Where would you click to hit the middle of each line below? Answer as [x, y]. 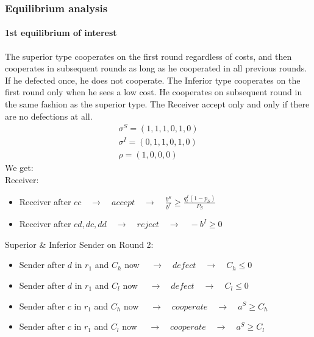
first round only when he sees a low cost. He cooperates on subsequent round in [154, 92]
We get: [19, 168]
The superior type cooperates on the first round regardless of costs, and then [148, 56]
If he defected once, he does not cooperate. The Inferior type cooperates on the [153, 80]
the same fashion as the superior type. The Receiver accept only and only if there [157, 104]
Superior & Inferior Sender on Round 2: [79, 244]
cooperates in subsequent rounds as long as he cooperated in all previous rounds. [156, 68]
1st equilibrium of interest [61, 33]
